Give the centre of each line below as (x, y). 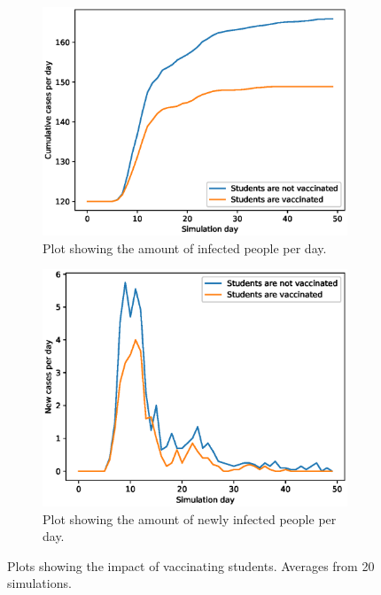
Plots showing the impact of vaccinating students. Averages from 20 (191, 565)
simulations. (39, 583)
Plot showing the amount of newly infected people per (190, 518)
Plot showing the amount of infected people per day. (185, 247)
